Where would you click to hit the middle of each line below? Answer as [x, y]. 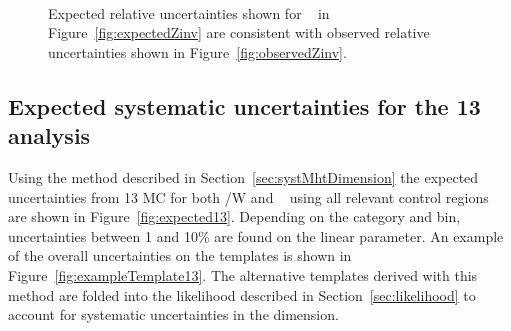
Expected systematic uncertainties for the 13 [244, 105]
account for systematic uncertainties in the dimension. [173, 314]
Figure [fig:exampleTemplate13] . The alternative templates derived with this [243, 274]
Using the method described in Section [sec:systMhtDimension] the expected [243, 176]
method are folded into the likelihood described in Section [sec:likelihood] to [242, 294]
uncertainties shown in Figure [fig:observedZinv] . [197, 51]
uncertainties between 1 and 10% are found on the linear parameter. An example [256, 235]
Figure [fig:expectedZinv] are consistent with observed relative [239, 32]
